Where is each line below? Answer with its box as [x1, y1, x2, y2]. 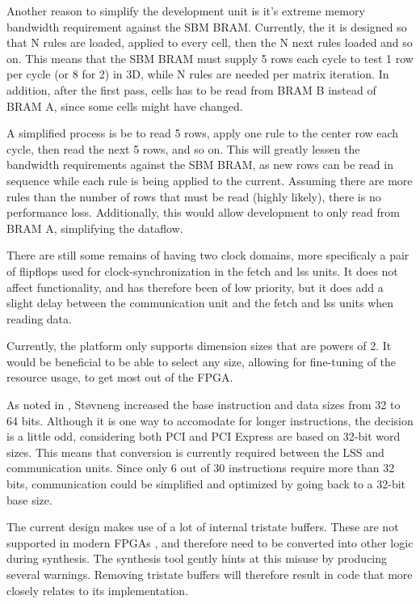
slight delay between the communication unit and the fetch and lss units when [6, 294, 394, 311]
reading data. [6, 310, 72, 327]
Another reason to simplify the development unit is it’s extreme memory [6, 2, 365, 19]
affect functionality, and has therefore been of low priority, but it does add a [6, 278, 384, 295]
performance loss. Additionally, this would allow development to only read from [6, 204, 400, 221]
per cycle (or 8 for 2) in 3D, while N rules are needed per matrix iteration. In [6, 65, 389, 82]
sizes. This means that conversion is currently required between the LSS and [6, 443, 384, 460]
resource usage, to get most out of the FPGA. [6, 369, 233, 386]
